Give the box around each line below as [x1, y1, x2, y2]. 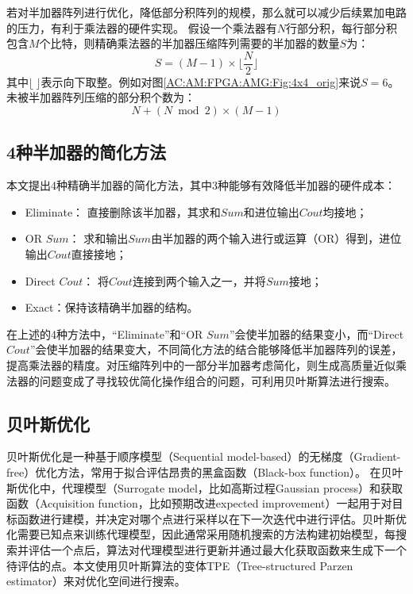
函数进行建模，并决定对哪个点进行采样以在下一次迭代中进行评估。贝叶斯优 [17, 510, 407, 527]
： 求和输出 [68, 230, 129, 247]
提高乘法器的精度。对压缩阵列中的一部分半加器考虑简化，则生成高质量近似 [6, 356, 396, 373]
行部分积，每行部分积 [285, 19, 397, 36]
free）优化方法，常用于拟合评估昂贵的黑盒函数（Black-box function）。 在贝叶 [6, 463, 403, 480]
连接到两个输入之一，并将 [132, 272, 266, 289]
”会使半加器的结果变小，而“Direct [229, 325, 404, 342]
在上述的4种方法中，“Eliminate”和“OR [6, 325, 203, 342]
